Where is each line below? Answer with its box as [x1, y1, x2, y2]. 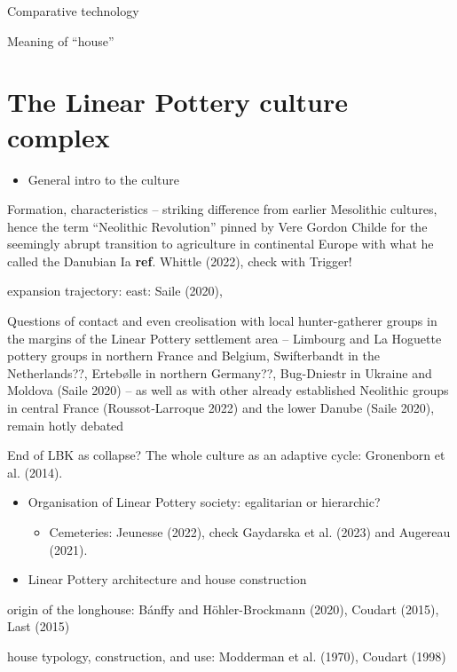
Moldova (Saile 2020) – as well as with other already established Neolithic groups [7, 381, 449, 399]
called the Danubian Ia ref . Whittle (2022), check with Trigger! [7, 251, 352, 270]
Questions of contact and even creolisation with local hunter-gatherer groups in [7, 312, 437, 330]
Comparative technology [7, 2, 139, 20]
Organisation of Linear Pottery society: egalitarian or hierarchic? [28, 493, 381, 511]
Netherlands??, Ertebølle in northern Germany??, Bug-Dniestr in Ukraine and [7, 363, 432, 382]
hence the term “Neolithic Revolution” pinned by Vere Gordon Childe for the [7, 217, 428, 235]
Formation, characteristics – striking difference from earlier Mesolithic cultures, [7, 200, 437, 218]
